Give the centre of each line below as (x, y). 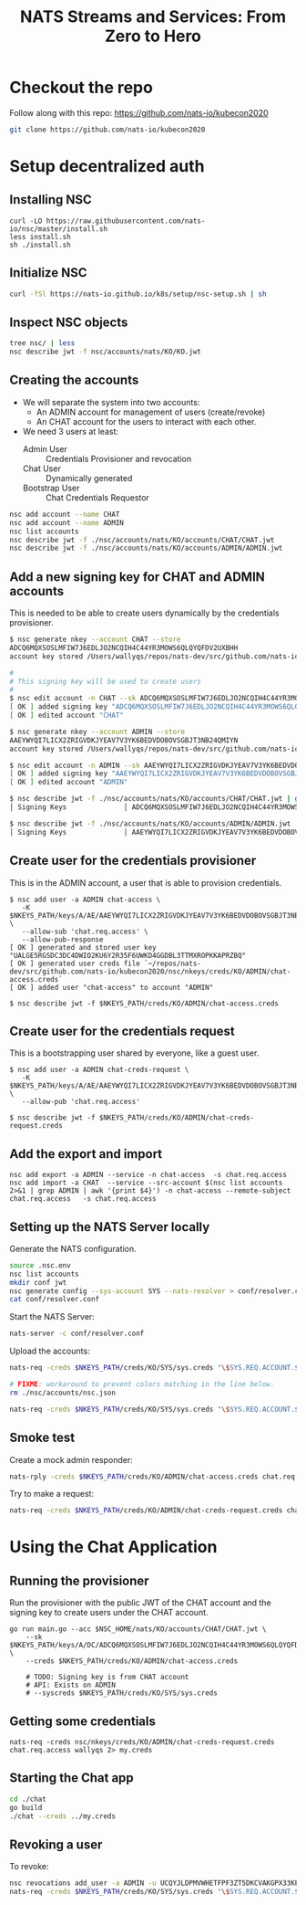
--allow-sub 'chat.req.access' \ (85, 931)
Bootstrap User (51, 488)
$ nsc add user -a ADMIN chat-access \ (85, 900)
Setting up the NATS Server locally (110, 1227)
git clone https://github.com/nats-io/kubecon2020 (107, 130)
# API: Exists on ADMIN (71, 1685)
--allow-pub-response (62, 939)
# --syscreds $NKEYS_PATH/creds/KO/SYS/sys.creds (122, 1693)
